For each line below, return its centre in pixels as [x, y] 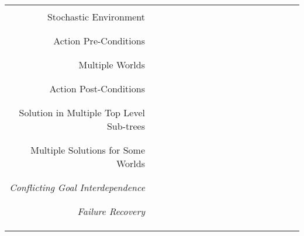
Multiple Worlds [112, 65]
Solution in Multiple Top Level [82, 112]
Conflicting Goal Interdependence [77, 187]
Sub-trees [126, 126]
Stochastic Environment [96, 17]
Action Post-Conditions [97, 88]
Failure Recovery [111, 211]
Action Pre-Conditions [99, 41]
